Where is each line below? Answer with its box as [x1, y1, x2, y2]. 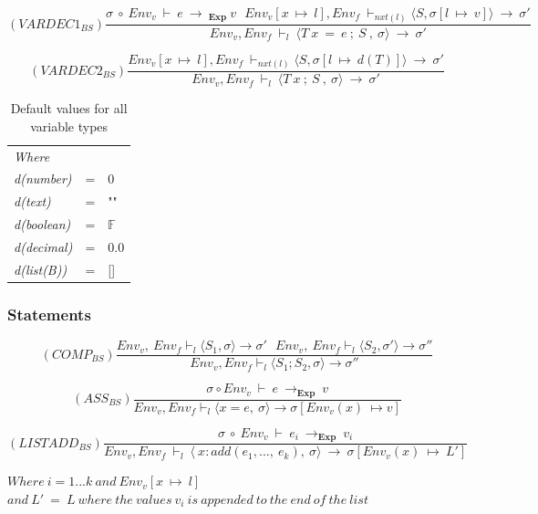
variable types [30, 116, 109, 135]
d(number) [14, 169, 72, 188]
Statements [7, 302, 91, 325]
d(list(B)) [14, 259, 67, 278]
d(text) [14, 192, 51, 211]
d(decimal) [14, 236, 73, 256]
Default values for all [10, 99, 128, 118]
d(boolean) [14, 215, 71, 234]
